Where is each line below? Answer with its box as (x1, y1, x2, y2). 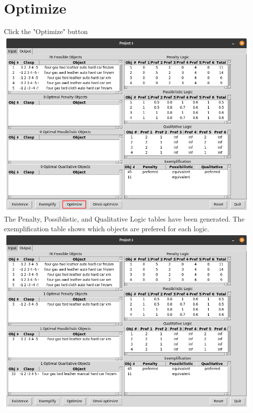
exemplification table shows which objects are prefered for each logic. (4, 223, 209, 233)
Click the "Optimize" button (4, 26, 88, 36)
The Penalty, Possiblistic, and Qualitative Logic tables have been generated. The (4, 214, 245, 224)
